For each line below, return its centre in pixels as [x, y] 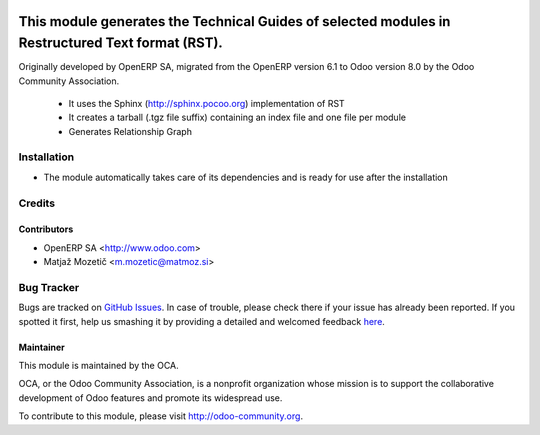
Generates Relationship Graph [130, 131]
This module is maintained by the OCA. [98, 366]
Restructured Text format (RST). [121, 43]
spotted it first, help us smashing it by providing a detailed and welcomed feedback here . [201, 321]
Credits [36, 203]
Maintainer [41, 347]
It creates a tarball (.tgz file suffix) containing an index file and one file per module [237, 117]
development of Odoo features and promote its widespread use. [150, 397]
